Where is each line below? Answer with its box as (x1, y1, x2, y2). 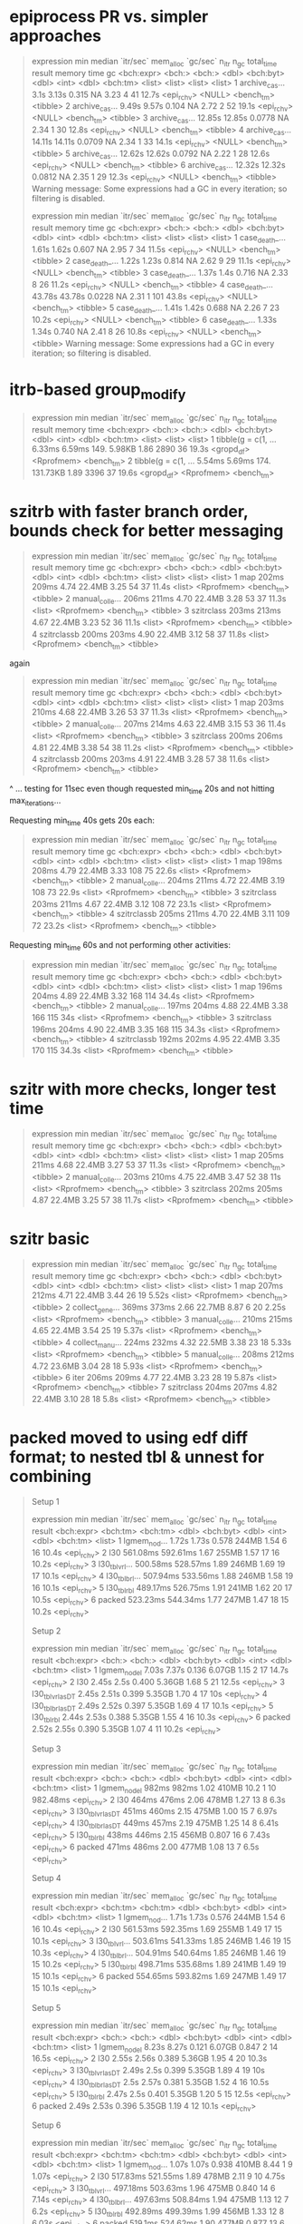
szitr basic (9, 1229, 90, 1249)
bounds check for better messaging (9, 520, 284, 541)
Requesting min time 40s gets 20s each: (9, 814, 156, 827)
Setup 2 (31, 1625, 62, 1636)
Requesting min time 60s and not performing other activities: (9, 940, 231, 953)
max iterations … (9, 795, 62, 808)
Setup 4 (31, 1873, 62, 1884)
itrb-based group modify (9, 379, 186, 403)
